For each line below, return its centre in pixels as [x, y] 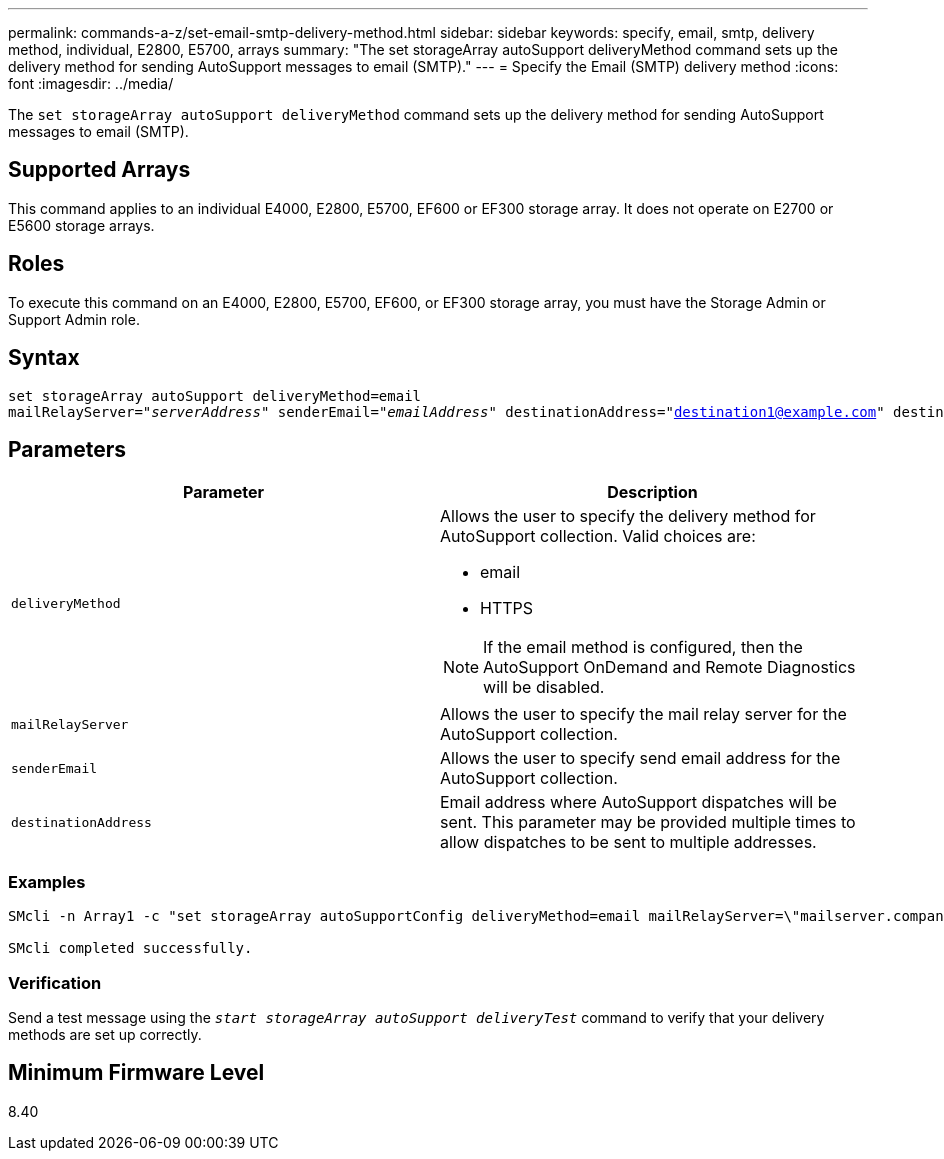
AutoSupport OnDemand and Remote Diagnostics [669, 667]
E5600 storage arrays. [81, 225]
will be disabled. [544, 687]
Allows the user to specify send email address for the [640, 758]
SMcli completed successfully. [130, 948]
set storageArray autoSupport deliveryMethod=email [215, 395]
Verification [55, 982]
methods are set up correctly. [105, 1034]
